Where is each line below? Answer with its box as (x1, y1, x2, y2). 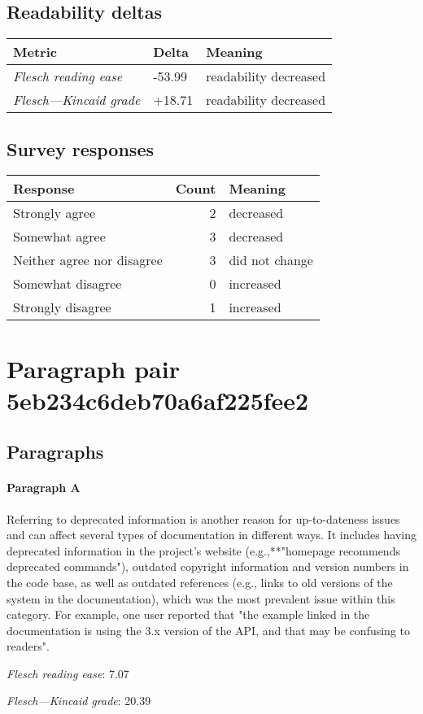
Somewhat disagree (13, 274, 122, 294)
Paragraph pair (7, 351, 180, 385)
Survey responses (7, 136, 154, 161)
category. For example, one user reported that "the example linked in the (7, 606, 370, 623)
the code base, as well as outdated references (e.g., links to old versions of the (7, 573, 393, 590)
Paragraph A (7, 479, 81, 496)
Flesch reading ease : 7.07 (7, 664, 129, 681)
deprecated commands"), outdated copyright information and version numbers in (7, 558, 409, 575)
